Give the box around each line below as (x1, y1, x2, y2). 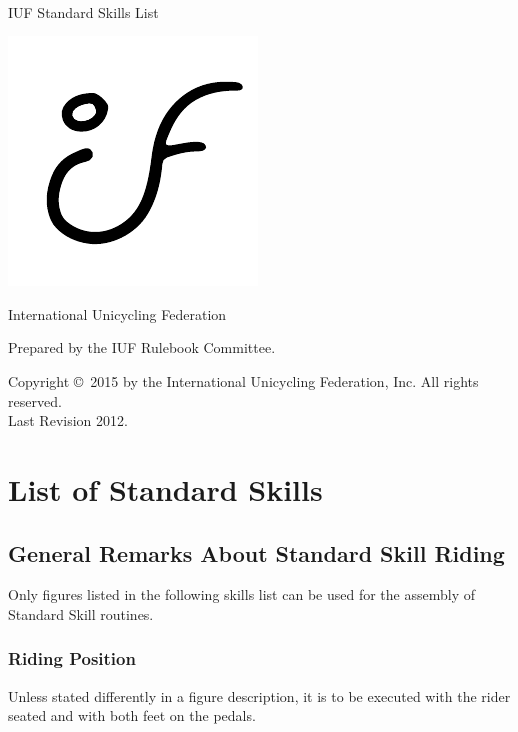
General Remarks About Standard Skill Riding (8, 537, 505, 568)
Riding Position (8, 646, 136, 671)
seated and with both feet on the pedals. (8, 705, 256, 726)
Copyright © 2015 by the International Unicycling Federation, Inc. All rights (8, 370, 479, 391)
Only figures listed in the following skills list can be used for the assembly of (8, 584, 475, 605)
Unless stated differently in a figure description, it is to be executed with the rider (8, 685, 511, 706)
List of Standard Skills (8, 468, 323, 509)
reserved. (8, 390, 62, 411)
